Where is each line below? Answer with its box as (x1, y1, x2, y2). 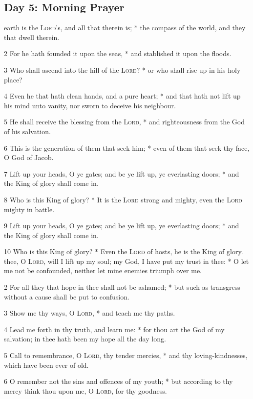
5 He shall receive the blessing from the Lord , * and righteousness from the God (4, 117, 245, 127)
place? (4, 74, 22, 84)
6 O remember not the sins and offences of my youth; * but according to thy (4, 376, 233, 386)
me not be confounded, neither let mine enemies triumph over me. (4, 265, 202, 276)
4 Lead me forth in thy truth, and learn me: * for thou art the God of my (4, 324, 225, 334)
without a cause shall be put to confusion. (4, 291, 129, 301)
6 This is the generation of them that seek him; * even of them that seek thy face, (4, 142, 250, 153)
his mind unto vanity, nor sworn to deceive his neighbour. (4, 100, 176, 110)
